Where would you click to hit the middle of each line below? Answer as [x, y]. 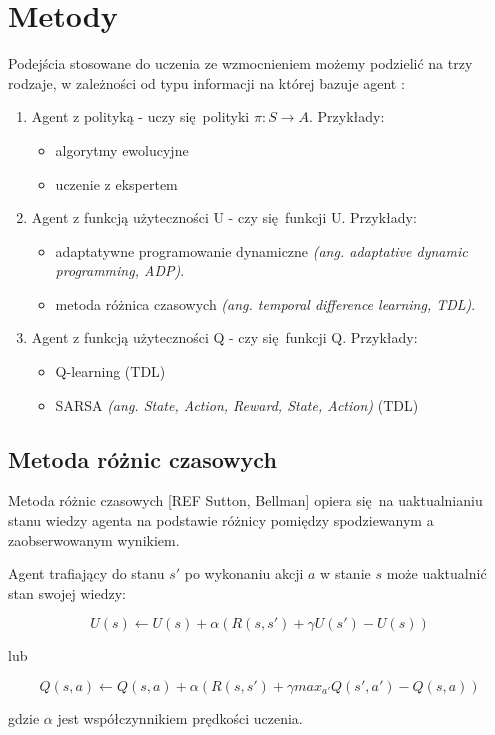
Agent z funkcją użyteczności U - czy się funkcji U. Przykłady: [224, 217]
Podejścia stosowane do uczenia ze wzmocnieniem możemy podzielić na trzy [240, 63]
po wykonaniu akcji [244, 573]
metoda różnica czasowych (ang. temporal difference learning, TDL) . [265, 303]
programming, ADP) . [120, 270]
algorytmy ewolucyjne [122, 149]
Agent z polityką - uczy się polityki [140, 116]
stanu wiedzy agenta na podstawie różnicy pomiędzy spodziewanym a [221, 520]
